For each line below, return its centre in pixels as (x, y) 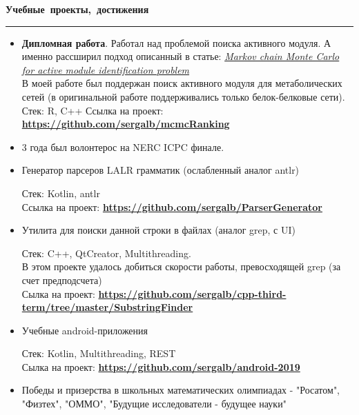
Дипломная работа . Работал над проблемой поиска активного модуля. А (176, 42)
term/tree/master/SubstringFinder (107, 307)
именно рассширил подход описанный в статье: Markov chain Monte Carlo (181, 56)
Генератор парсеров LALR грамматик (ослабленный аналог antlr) (161, 170)
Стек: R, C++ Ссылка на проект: (93, 110)
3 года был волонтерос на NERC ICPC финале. (123, 146)
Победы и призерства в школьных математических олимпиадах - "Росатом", (181, 390)
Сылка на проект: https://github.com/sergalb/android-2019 (161, 366)
